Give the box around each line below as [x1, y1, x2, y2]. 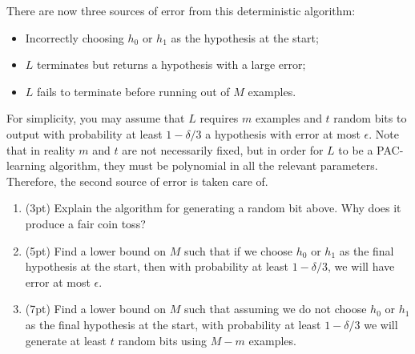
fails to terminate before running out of [37, 82, 230, 99]
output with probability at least [6, 125, 163, 142]
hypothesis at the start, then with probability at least [25, 258, 289, 275]
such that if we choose [183, 242, 293, 259]
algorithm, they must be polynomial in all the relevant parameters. [49, 157, 378, 174]
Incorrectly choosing [25, 29, 124, 46]
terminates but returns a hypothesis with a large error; [37, 56, 306, 73]
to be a [338, 141, 373, 158]
